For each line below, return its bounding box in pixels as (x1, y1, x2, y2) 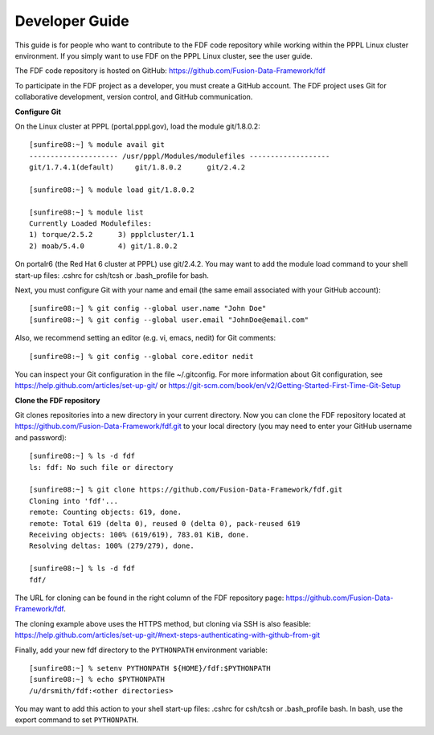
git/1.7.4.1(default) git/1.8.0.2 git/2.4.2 (29, 163, 245, 172)
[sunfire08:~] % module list (29, 207, 144, 217)
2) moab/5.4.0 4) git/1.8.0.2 (29, 241, 178, 251)
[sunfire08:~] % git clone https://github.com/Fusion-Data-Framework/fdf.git (29, 485, 343, 494)
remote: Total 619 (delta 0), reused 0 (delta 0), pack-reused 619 (29, 519, 301, 528)
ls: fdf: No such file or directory (29, 463, 174, 472)
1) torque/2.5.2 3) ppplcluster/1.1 (29, 230, 194, 239)
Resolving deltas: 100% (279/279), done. (29, 541, 194, 550)
